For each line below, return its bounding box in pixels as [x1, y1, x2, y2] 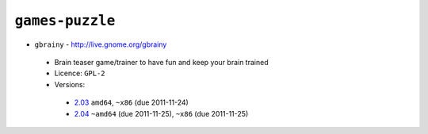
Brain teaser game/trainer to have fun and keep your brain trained [54, 57, 269, 67]
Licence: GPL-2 [54, 68, 106, 78]
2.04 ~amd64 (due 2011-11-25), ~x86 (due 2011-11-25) [74, 109, 249, 118]
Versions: [54, 79, 86, 89]
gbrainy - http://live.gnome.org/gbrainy [34, 40, 167, 49]
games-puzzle [14, 12, 116, 29]
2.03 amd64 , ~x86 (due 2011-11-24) [74, 98, 189, 107]
